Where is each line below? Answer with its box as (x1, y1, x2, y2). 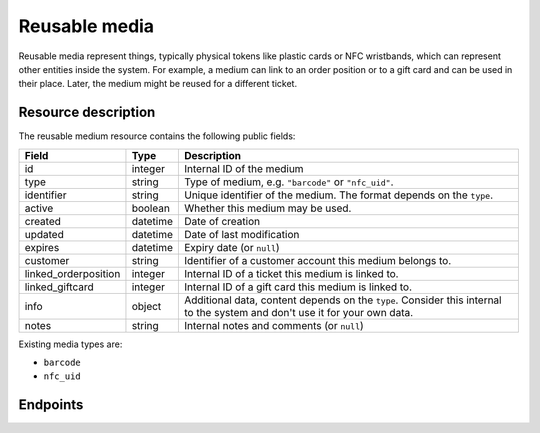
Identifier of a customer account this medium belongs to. (183, 253, 452, 267)
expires (24, 240, 60, 254)
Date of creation (183, 214, 260, 228)
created (24, 214, 62, 228)
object (131, 299, 162, 313)
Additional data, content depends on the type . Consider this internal (183, 293, 502, 307)
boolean (131, 201, 170, 215)
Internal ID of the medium (183, 161, 304, 175)
